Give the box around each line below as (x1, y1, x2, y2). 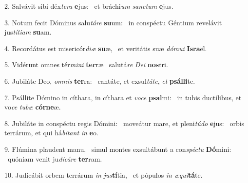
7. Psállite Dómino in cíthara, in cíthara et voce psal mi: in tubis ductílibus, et (4, 92, 242, 102)
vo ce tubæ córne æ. (4, 102, 61, 112)
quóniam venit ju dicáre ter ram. (7, 153, 102, 164)
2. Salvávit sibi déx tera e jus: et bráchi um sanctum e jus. (4, 1, 173, 11)
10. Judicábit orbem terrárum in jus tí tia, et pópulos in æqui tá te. (4, 170, 203, 180)
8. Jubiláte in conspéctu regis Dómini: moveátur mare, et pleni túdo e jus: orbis (4, 118, 245, 128)
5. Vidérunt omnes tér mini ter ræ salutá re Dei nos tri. (4, 59, 168, 70)
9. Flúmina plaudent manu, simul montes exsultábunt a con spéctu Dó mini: (4, 144, 231, 154)
